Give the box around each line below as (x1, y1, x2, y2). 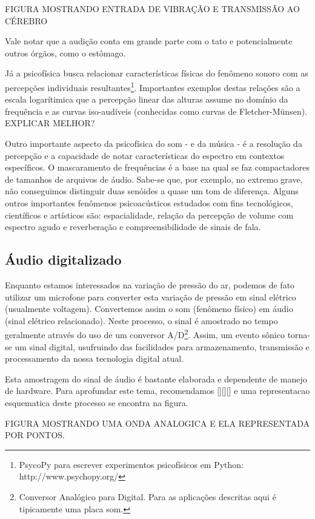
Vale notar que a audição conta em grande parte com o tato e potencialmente (5, 35, 293, 47)
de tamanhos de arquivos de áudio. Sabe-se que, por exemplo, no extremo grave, (5, 172, 303, 185)
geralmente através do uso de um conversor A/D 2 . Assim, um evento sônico (5, 327, 285, 341)
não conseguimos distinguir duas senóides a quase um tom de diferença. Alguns (5, 185, 299, 197)
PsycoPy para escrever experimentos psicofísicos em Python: (19, 458, 244, 470)
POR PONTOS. (5, 429, 65, 441)
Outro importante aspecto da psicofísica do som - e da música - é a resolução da (5, 137, 302, 149)
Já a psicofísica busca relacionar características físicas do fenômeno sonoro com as (5, 67, 308, 80)
